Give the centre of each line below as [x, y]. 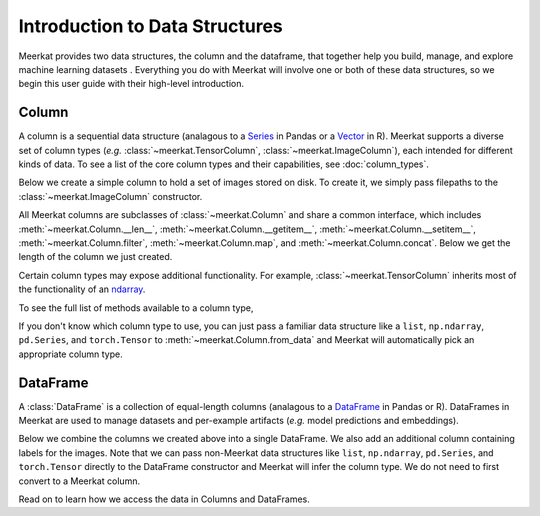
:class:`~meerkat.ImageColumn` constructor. [110, 196]
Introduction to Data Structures [151, 26]
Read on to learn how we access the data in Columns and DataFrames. [164, 499]
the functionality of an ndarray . [82, 289]
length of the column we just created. [95, 257]
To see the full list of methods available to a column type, [136, 307]
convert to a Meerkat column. [79, 481]
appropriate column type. [71, 354]
